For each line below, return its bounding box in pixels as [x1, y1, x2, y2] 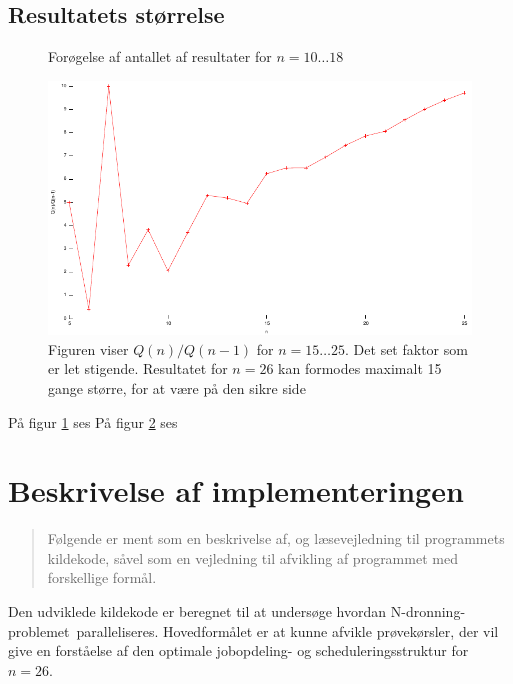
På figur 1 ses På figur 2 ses [8, 411, 178, 432]
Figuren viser [48, 338, 129, 359]
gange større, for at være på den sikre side [48, 377, 306, 398]
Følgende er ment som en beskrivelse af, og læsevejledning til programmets [47, 528, 505, 549]
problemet [8, 620, 70, 641]
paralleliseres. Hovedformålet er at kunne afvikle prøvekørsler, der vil [76, 620, 499, 641]
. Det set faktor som [345, 338, 468, 359]
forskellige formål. [47, 567, 157, 588]
